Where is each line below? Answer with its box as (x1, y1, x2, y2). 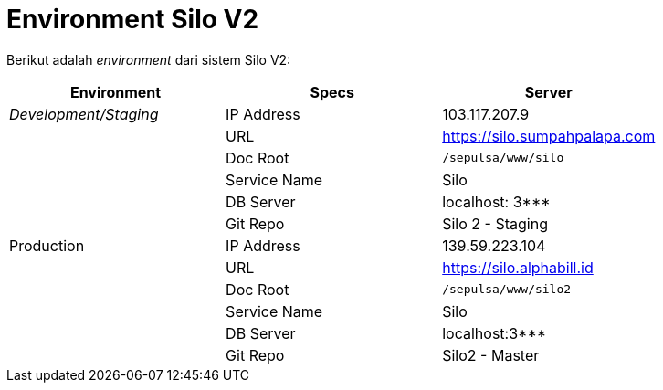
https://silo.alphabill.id (442, 258, 594, 277)
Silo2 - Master (442, 345, 540, 364)
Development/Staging (9, 104, 159, 123)
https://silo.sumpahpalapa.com (442, 126, 656, 145)
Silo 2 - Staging (442, 214, 548, 233)
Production (9, 236, 85, 255)
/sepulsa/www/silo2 (442, 282, 572, 297)
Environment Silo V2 (6, 4, 259, 35)
